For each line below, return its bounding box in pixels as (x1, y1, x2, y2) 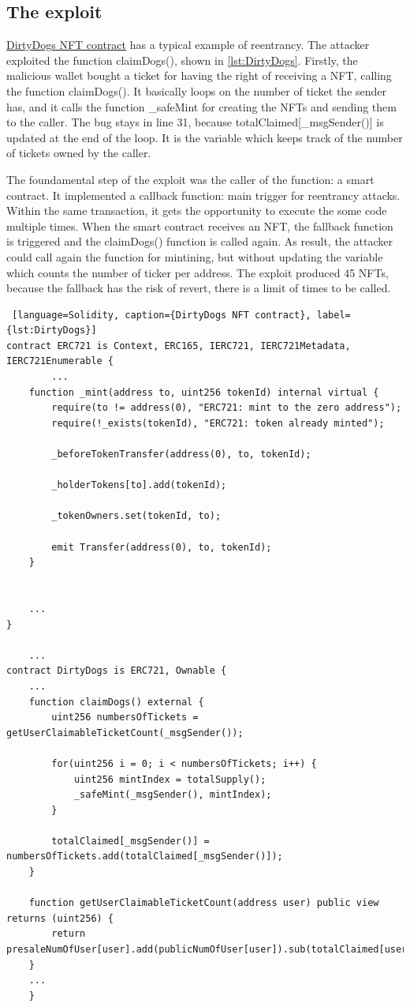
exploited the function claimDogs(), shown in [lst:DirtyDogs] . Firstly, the (6, 51, 358, 68)
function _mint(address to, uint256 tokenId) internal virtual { (28, 386, 379, 398)
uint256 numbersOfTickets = (51, 712, 199, 723)
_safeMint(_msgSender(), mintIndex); (73, 789, 272, 801)
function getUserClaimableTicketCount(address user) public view (28, 897, 379, 909)
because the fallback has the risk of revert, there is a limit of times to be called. (6, 280, 391, 296)
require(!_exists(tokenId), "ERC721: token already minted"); (51, 417, 385, 429)
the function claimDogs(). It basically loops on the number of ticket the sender (6, 82, 387, 99)
